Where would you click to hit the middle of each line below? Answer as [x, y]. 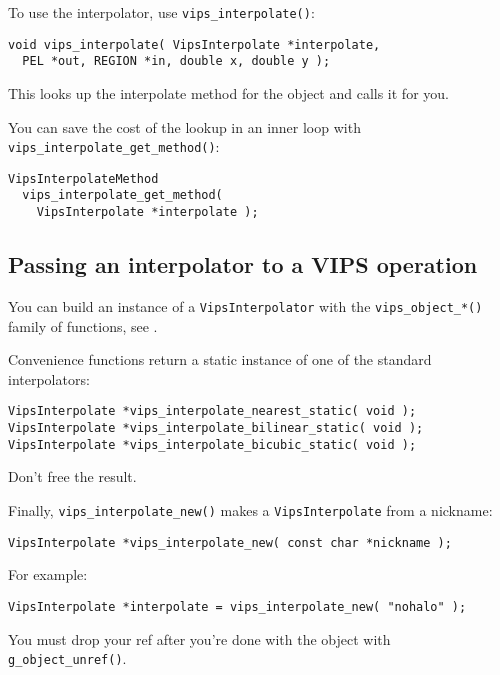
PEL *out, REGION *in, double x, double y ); [176, 61]
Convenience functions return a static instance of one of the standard [220, 359]
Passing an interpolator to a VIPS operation [243, 264]
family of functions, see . [83, 325]
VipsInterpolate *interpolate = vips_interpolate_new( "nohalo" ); [237, 606]
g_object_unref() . [67, 658]
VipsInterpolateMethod [83, 178]
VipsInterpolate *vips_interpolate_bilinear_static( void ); [216, 428]
